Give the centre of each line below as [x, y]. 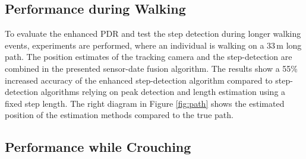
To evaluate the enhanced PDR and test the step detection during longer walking [153, 34]
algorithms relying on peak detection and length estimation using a [163, 92]
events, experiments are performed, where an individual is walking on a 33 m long [153, 45]
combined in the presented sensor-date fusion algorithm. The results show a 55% [151, 68]
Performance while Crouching [98, 147]
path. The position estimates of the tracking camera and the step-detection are [149, 57]
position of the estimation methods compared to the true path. [119, 115]
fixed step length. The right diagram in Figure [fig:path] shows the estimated [145, 103]
